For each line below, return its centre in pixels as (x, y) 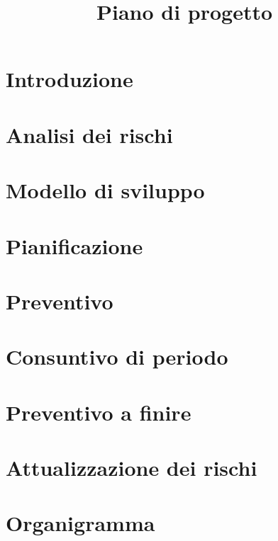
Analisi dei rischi (89, 134)
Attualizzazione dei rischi (132, 467)
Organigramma (80, 523)
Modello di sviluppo (105, 190)
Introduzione (69, 79)
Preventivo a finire (99, 412)
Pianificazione (74, 245)
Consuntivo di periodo (117, 357)
